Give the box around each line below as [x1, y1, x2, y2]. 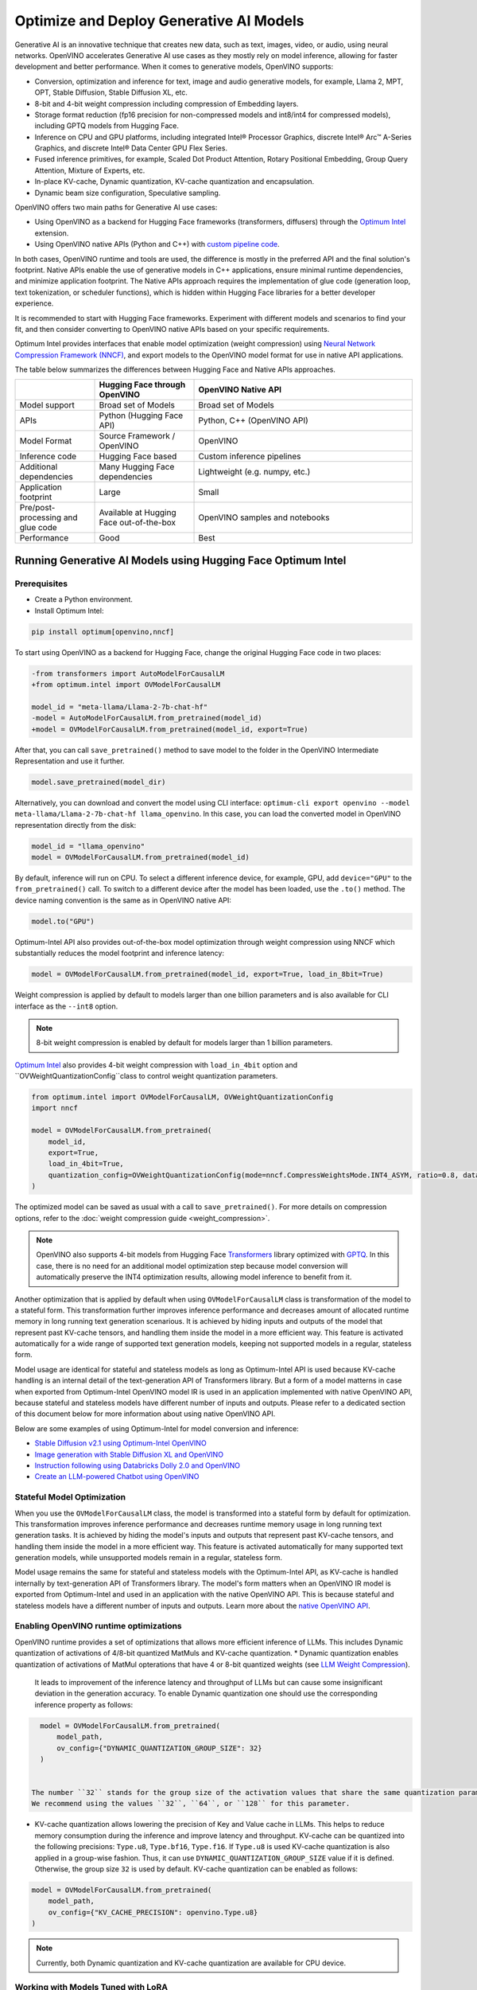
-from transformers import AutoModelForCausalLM [31, 669, 225, 678]
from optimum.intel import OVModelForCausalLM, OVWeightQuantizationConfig [31, 1093, 334, 1102]
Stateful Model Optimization [14, 1492, 126, 1503]
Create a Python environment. [34, 595, 133, 604]
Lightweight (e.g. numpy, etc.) [198, 466, 311, 478]
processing [19, 512, 62, 523]
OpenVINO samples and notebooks [198, 512, 330, 523]
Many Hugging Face [99, 462, 175, 473]
